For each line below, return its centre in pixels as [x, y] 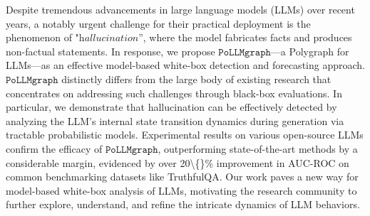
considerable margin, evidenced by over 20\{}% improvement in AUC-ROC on [178, 162]
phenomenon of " [42, 37]
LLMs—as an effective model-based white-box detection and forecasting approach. [185, 65]
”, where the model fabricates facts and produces [245, 37]
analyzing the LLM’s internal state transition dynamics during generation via [175, 120]
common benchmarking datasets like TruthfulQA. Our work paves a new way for [182, 177]
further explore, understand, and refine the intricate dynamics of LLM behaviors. [183, 204]
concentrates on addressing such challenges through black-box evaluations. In [174, 93]
